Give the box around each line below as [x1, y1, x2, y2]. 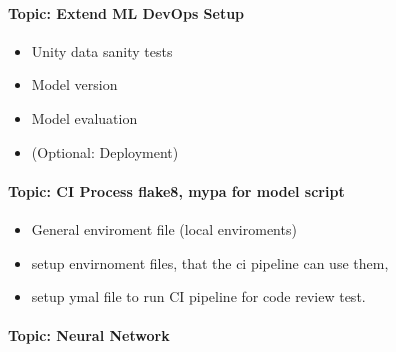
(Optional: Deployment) [31, 141, 179, 162]
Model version [31, 74, 118, 95]
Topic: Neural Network [8, 325, 170, 346]
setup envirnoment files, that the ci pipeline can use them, [31, 252, 389, 273]
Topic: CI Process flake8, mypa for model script [8, 180, 345, 201]
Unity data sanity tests [31, 40, 173, 61]
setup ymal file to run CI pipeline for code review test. [31, 286, 366, 307]
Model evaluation [31, 107, 138, 128]
